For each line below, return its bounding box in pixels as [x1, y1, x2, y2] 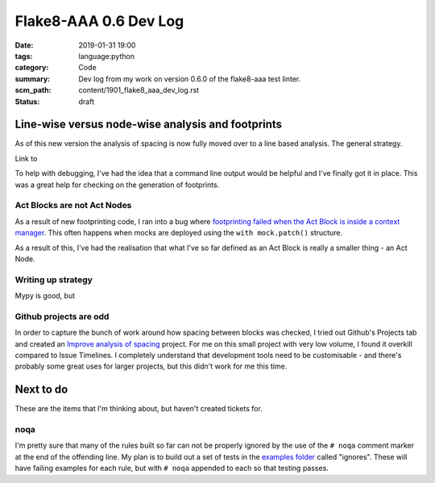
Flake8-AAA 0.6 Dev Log [14, 12, 184, 30]
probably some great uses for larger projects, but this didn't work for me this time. [14, 361, 288, 371]
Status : [14, 97, 40, 106]
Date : [14, 40, 34, 50]
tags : [14, 51, 33, 60]
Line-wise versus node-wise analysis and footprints [14, 118, 282, 131]
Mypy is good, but [14, 291, 76, 301]
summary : [14, 73, 51, 84]
